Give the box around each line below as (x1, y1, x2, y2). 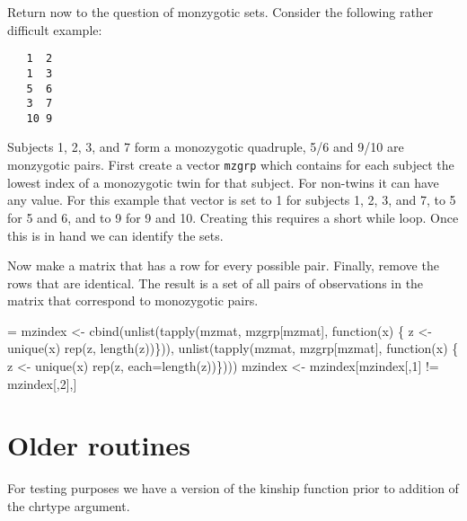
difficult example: (7, 20, 102, 39)
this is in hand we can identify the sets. (7, 225, 224, 244)
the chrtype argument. (7, 496, 130, 515)
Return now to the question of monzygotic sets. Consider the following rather (7, 3, 434, 21)
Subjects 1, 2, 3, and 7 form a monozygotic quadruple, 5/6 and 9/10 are (7, 137, 404, 156)
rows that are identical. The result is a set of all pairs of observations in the (7, 273, 424, 292)
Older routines (7, 427, 190, 464)
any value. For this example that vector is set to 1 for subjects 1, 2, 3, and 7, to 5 (7, 190, 456, 209)
